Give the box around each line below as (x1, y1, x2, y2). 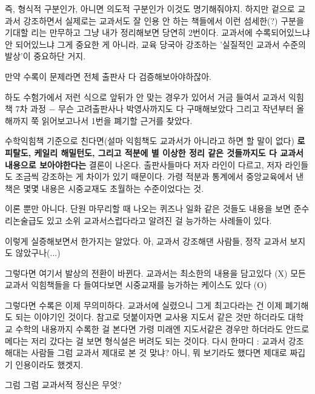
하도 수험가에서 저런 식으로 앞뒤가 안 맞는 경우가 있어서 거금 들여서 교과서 (5, 90, 286, 103)
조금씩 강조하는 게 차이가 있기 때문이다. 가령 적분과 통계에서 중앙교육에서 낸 (15, 170, 304, 183)
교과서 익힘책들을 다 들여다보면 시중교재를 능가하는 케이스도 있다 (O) (5, 278, 267, 291)
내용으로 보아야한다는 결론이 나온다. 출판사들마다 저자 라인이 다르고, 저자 (5, 158, 282, 171)
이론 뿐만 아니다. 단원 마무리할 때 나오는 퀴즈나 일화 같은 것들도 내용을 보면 (5, 202, 291, 215)
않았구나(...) (15, 246, 61, 259)
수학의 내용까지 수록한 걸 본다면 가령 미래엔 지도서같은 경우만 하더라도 (15, 323, 283, 335)
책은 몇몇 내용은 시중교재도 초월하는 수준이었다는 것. (5, 182, 204, 194)
